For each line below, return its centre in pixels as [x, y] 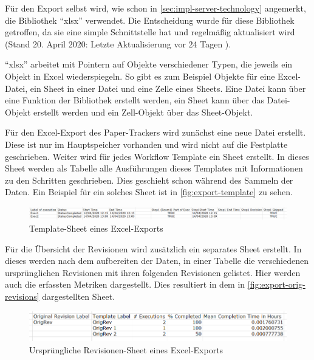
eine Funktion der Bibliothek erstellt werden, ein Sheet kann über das [135, 100]
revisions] [22, 296]
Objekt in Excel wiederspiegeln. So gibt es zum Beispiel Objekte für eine [140, 76]
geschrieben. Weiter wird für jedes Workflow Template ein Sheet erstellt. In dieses [157, 156]
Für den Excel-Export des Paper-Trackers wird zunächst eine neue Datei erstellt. [155, 132]
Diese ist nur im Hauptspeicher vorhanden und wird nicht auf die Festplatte [146, 144]
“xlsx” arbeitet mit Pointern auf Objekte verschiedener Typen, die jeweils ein [149, 64]
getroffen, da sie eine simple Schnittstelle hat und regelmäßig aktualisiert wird [150, 32]
